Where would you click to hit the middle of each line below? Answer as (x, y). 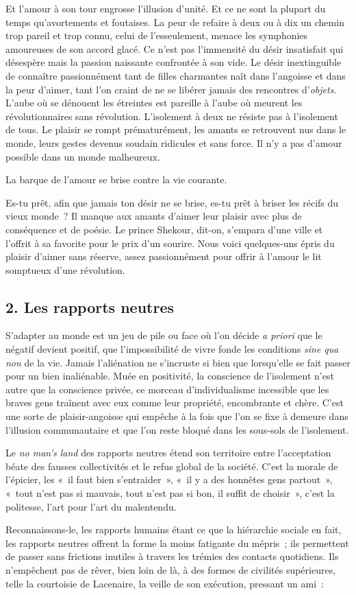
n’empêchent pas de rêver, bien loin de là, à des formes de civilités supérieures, (171, 569)
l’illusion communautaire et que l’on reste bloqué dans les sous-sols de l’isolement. (177, 429)
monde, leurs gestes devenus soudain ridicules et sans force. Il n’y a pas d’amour (174, 142)
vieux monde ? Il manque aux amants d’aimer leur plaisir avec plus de (154, 216)
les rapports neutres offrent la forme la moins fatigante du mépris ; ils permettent (177, 542)
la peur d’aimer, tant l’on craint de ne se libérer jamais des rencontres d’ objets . (171, 89)
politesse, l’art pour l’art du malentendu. (91, 506)
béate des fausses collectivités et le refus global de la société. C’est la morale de (172, 466)
